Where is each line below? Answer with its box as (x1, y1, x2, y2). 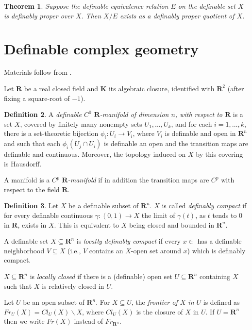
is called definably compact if (162, 200, 247, 211)
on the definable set (178, 1, 235, 11)
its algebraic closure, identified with (108, 83, 215, 93)
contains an (89, 245, 123, 255)
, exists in (17, 219, 47, 230)
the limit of (141, 210, 175, 220)
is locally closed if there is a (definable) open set (30, 271, 172, 281)
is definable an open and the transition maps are (103, 138, 249, 148)
